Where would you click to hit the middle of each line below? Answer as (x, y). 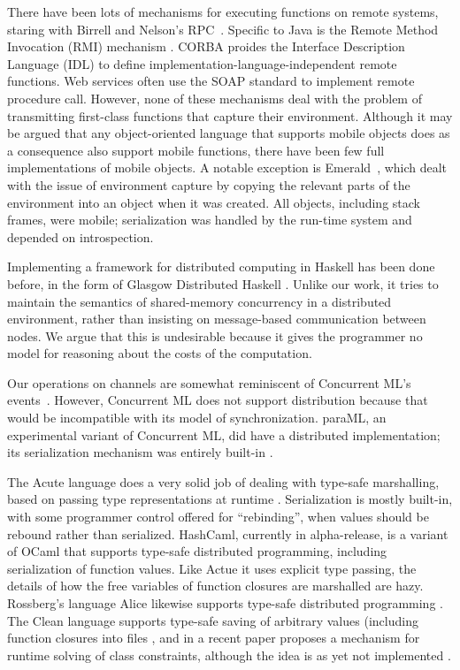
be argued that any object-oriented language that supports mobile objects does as (229, 133)
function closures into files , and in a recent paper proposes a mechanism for (214, 638)
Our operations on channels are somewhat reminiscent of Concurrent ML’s (209, 382)
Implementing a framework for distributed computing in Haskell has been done (221, 266)
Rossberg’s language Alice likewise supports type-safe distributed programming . (225, 603)
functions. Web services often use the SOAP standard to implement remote (211, 81)
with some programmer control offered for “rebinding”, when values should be (218, 517)
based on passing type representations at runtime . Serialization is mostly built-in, (230, 499)
